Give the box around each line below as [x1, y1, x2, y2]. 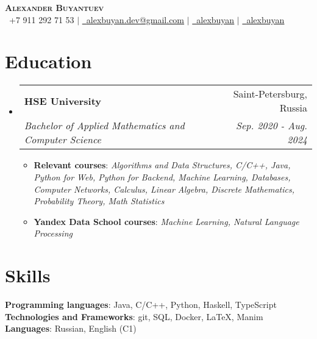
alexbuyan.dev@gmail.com [86, 13, 185, 26]
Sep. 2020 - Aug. [236, 118, 307, 133]
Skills [5, 263, 51, 288]
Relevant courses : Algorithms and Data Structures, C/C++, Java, [34, 159, 291, 171]
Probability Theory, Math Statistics [34, 194, 165, 207]
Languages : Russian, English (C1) [5, 322, 137, 335]
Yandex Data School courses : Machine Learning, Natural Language [34, 215, 299, 227]
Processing [34, 227, 73, 240]
